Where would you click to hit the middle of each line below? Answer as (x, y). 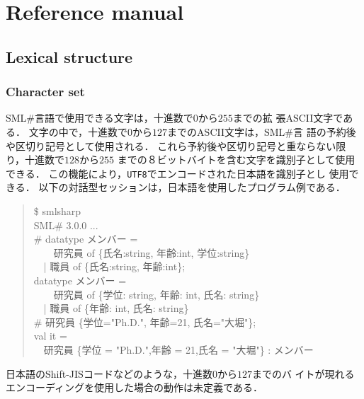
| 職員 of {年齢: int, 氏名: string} (116, 308)
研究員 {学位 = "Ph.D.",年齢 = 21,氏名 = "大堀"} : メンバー (178, 349)
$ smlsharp (57, 211)
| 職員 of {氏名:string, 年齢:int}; (114, 266)
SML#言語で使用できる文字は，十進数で (99, 118)
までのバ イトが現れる (303, 373)
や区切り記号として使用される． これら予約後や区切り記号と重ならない (171, 145)
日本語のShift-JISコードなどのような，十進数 (109, 373)
